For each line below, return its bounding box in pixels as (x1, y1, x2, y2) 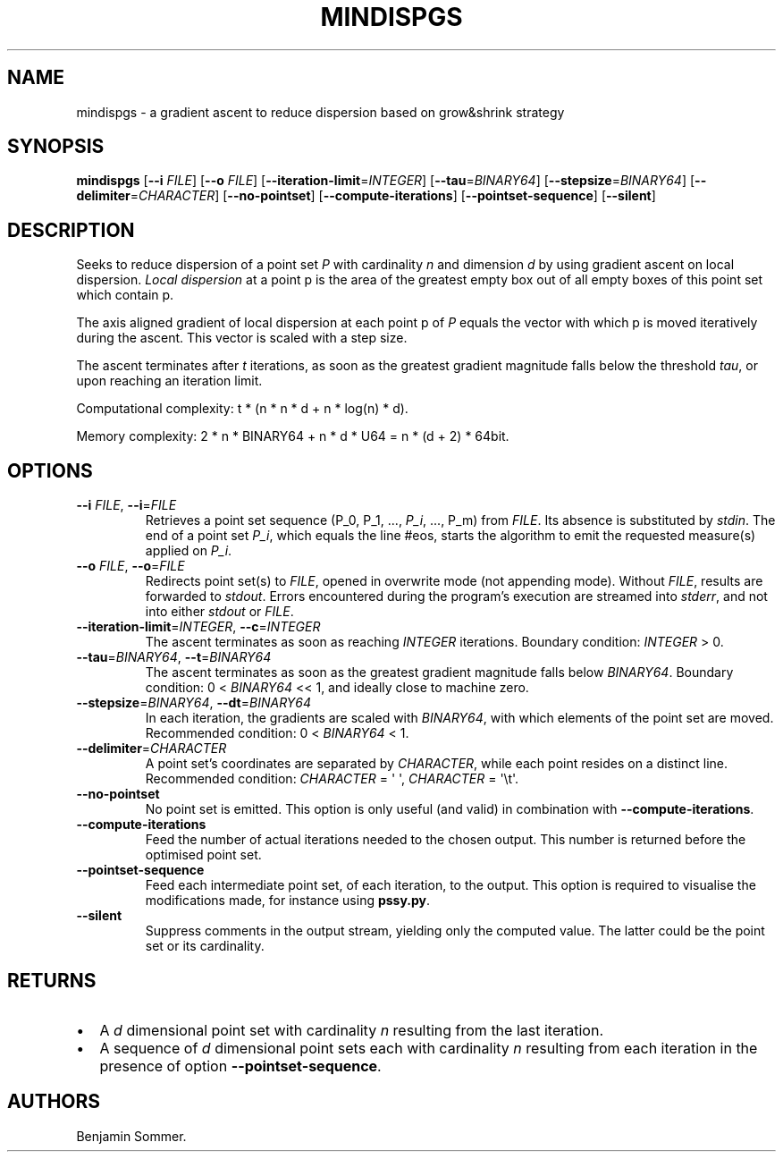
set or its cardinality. (145, 938, 265, 954)
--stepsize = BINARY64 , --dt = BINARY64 (76, 695, 312, 711)
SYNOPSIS (7, 135, 105, 158)
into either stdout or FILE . (145, 604, 294, 620)
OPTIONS (7, 459, 93, 482)
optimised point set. (145, 847, 262, 863)
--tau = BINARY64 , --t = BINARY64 (76, 649, 272, 665)
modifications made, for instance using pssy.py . (145, 893, 431, 909)
